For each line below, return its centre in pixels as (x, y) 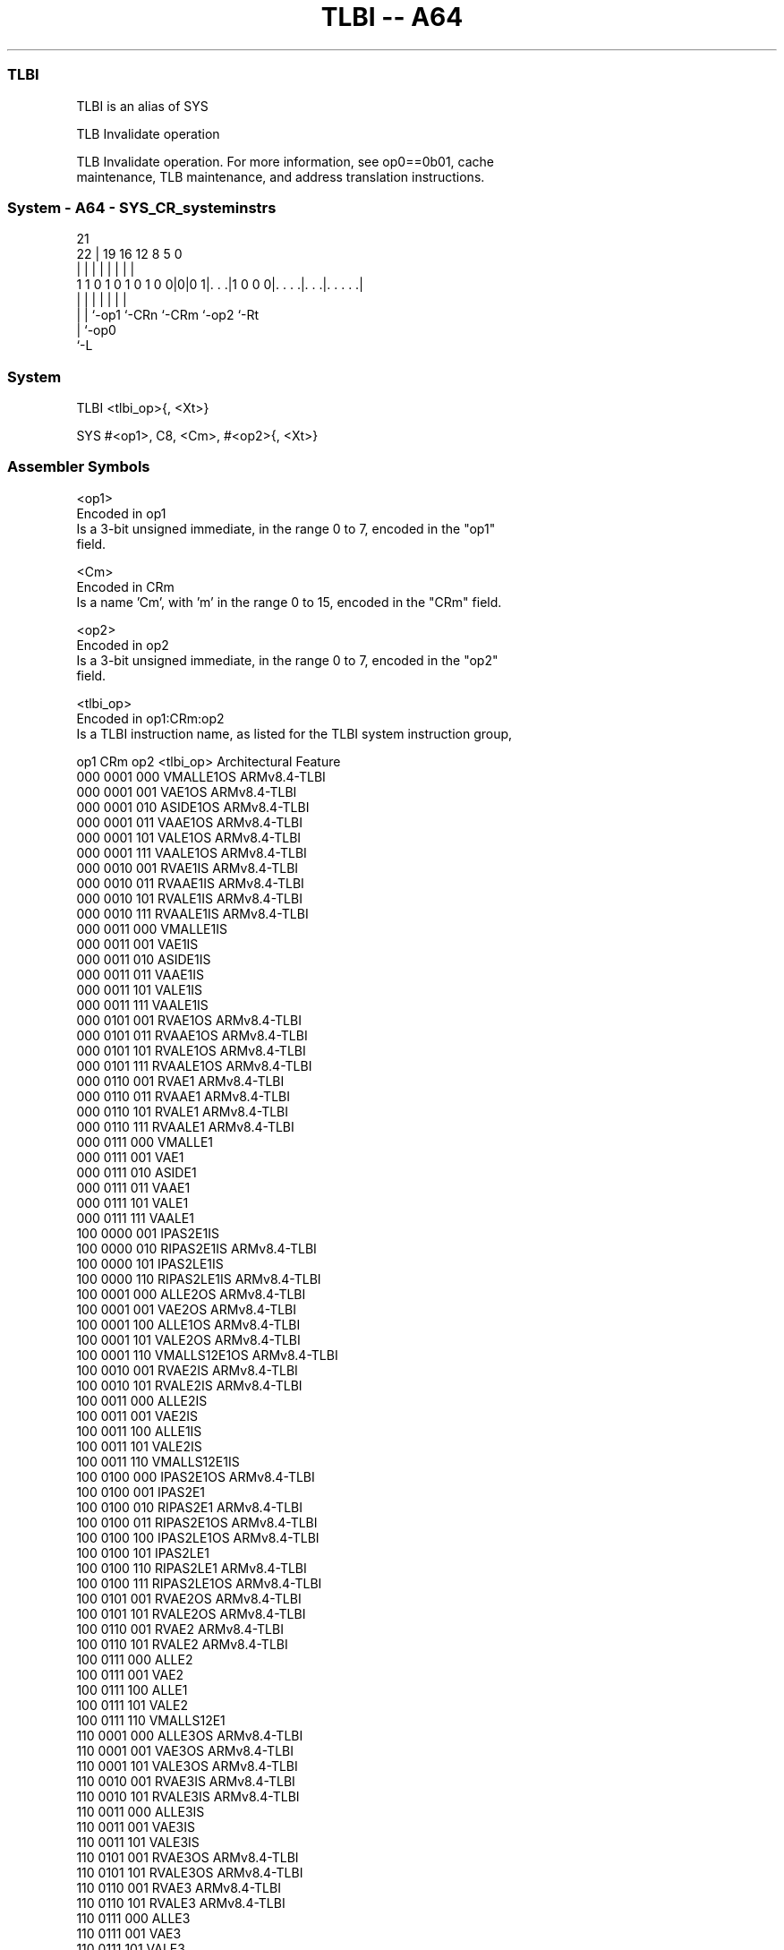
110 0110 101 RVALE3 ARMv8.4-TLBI (181, 1903)
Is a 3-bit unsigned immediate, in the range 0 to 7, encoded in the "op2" (287, 660)
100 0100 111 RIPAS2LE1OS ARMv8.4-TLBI (199, 1583)
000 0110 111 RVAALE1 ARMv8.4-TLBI (185, 1126)
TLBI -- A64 (392, 17)
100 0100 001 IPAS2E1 (141, 1492)
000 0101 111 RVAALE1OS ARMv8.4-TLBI (194, 1065)
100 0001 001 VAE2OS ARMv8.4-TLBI (187, 1309)
